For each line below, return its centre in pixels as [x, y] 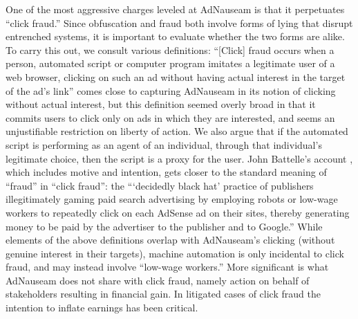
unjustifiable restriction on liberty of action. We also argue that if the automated [177, 131]
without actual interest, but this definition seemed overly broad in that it [161, 104]
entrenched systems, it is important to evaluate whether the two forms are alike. [175, 36]
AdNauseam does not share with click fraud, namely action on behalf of [158, 280]
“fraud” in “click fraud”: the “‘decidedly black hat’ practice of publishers [160, 185]
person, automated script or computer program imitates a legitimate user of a [170, 63]
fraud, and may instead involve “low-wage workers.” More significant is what [167, 267]
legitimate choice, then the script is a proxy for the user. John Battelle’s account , [179, 158]
